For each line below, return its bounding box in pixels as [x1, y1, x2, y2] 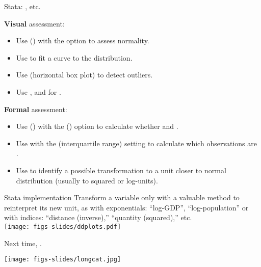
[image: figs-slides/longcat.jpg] [4, 256, 121, 263]
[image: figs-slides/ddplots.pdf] [4, 223, 121, 230]
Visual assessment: [4, 18, 65, 29]
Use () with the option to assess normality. [16, 35, 149, 46]
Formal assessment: [4, 103, 67, 114]
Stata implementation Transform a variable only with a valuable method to [4, 192, 240, 203]
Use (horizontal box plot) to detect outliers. [16, 69, 153, 80]
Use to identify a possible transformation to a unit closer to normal [16, 165, 226, 175]
